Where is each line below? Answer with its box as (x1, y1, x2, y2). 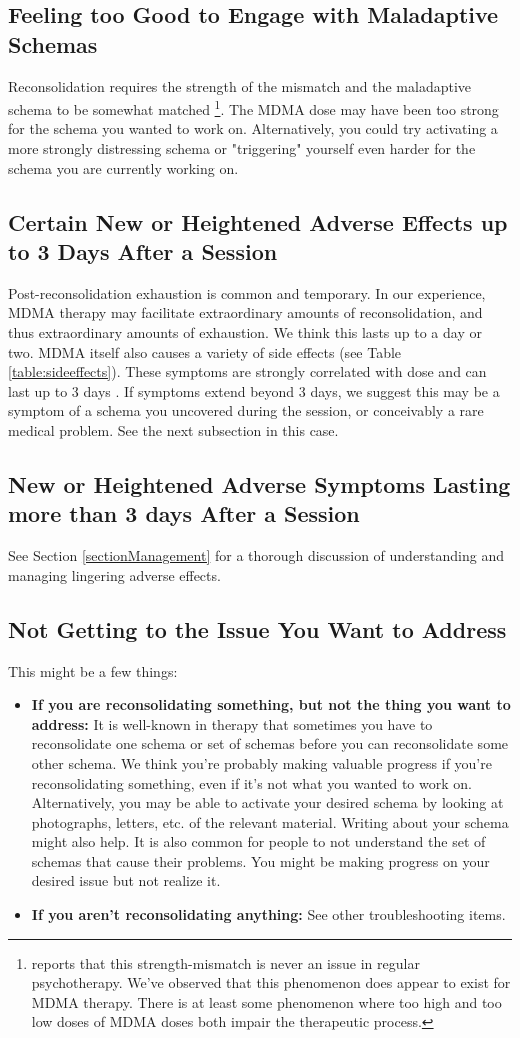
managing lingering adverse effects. (8, 564, 221, 585)
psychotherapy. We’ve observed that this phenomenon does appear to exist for (31, 972, 511, 993)
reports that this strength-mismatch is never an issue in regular (31, 952, 420, 973)
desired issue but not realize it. (31, 870, 221, 891)
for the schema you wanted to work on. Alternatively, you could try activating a (8, 118, 498, 139)
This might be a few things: (8, 660, 178, 681)
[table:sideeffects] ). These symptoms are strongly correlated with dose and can (8, 361, 487, 382)
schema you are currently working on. (8, 157, 239, 178)
